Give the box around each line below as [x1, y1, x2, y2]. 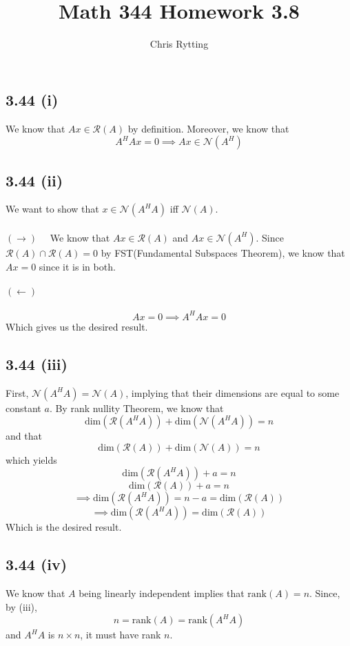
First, [6, 385, 29, 400]
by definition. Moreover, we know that [127, 121, 289, 135]
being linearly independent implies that [79, 586, 245, 600]
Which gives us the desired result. [6, 319, 148, 333]
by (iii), [6, 599, 37, 614]
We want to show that [6, 202, 99, 216]
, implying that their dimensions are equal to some [125, 385, 340, 400]
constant [6, 400, 41, 415]
